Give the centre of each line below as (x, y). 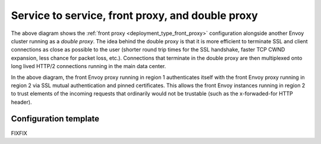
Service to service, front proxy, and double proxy (134, 15)
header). (21, 102)
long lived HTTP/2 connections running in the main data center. (89, 66)
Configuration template (55, 119)
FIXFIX (19, 133)
